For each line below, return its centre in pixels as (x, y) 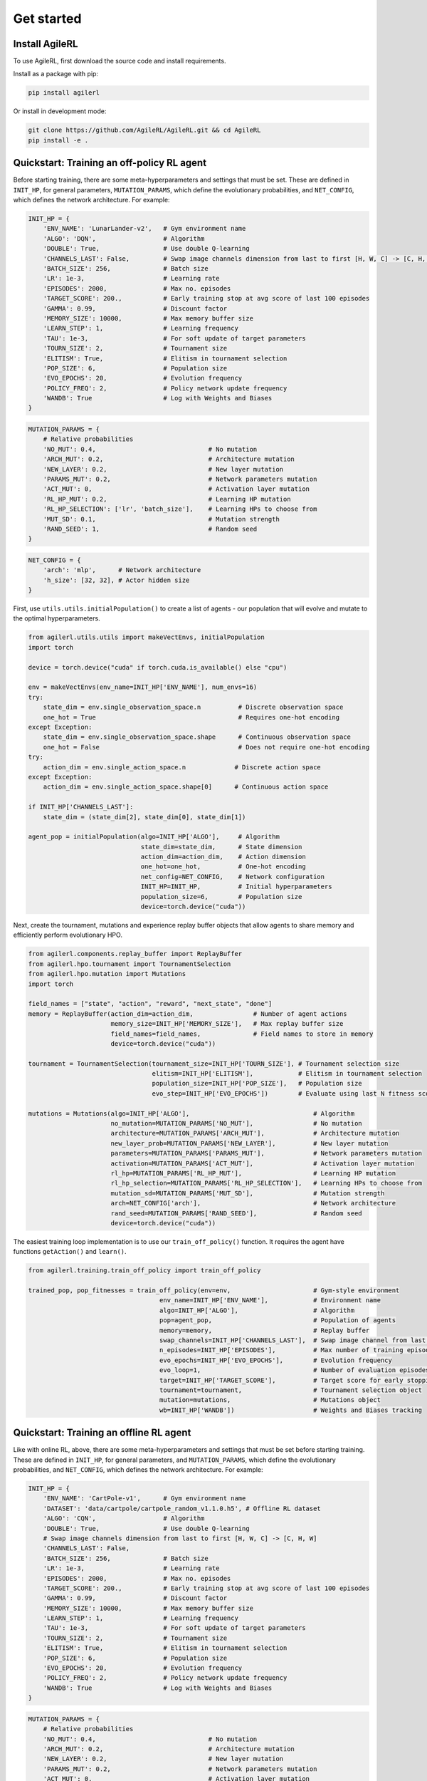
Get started (47, 19)
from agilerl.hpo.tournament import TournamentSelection (130, 964)
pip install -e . (58, 140)
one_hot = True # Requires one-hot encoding (191, 717)
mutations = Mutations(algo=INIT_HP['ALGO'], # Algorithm (191, 1113)
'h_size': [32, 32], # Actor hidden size (116, 580)
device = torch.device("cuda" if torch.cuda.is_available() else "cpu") (158, 667)
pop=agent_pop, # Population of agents (278, 1320)
